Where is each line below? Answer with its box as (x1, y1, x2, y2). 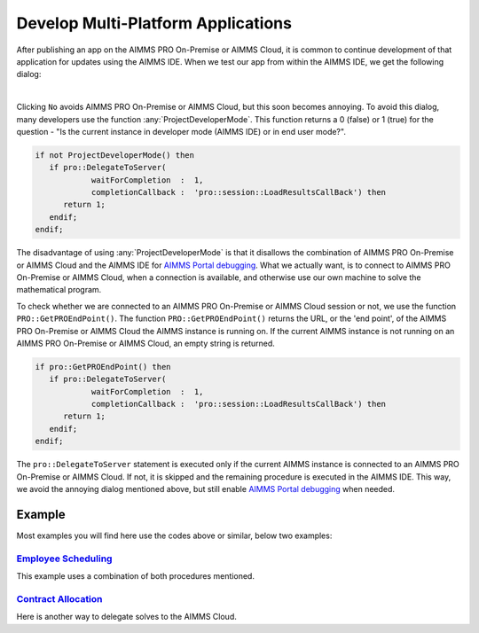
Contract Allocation (16, 592, 103, 605)
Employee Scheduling (16, 552, 113, 565)
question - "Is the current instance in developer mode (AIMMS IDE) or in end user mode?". (16, 126, 346, 137)
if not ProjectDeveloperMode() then (35, 150, 195, 160)
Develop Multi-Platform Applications (16, 13, 293, 33)
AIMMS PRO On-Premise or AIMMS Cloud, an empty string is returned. (16, 338, 275, 348)
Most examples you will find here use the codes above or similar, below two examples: (16, 530, 333, 541)
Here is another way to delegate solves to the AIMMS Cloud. (16, 612, 237, 622)
